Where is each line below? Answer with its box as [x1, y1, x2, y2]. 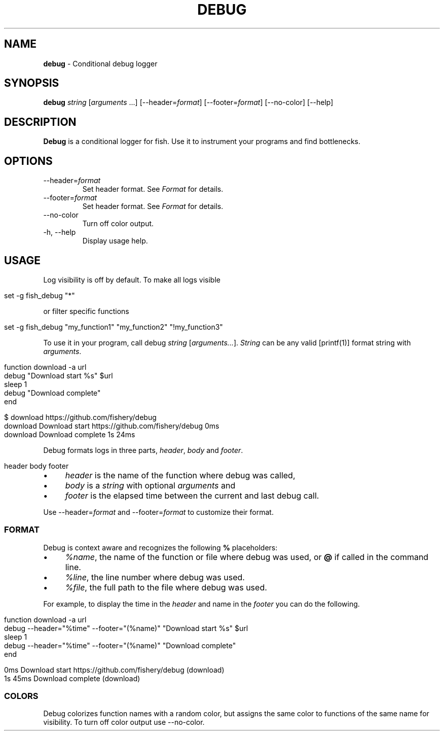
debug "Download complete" [4, 388, 101, 397]
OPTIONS [4, 154, 53, 167]
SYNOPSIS [4, 77, 59, 90]
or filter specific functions [43, 306, 129, 316]
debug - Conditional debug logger [43, 59, 158, 68]
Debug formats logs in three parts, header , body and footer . [43, 445, 243, 454]
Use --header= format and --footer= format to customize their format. [43, 507, 274, 516]
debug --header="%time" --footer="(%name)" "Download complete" [4, 641, 236, 650]
